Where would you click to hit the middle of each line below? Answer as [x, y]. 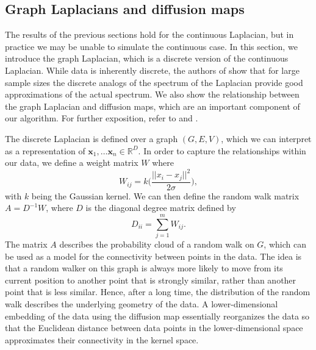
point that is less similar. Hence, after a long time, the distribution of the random [158, 292]
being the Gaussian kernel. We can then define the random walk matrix [165, 195]
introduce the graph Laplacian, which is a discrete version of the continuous [147, 58]
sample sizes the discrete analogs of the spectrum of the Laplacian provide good [154, 82]
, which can [285, 244]
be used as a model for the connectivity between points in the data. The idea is [153, 256]
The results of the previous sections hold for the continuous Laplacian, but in [149, 34]
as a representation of [45, 150]
